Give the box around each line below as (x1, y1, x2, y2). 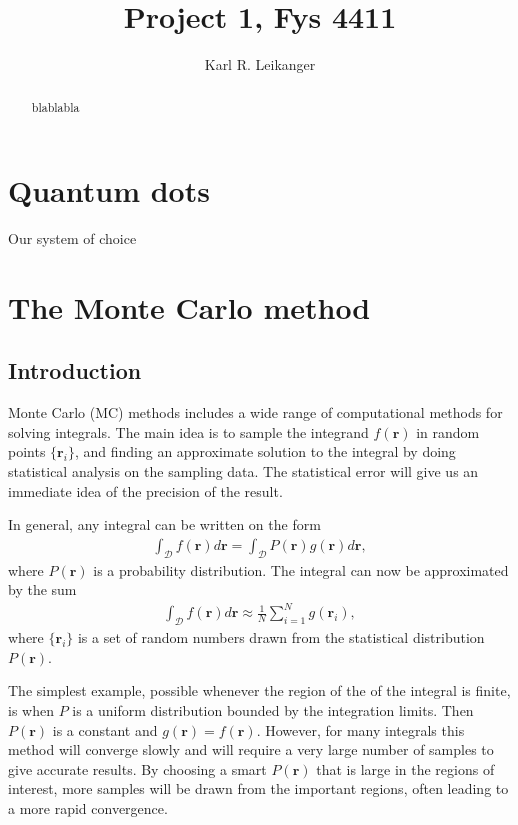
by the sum (8, 579, 77, 600)
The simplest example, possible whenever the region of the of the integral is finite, (8, 680, 511, 701)
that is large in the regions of (316, 758, 495, 779)
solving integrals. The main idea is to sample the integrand (8, 421, 369, 442)
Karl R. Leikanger (204, 54, 316, 75)
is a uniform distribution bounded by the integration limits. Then (72, 699, 474, 720)
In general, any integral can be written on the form (8, 514, 321, 535)
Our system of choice (8, 228, 137, 249)
